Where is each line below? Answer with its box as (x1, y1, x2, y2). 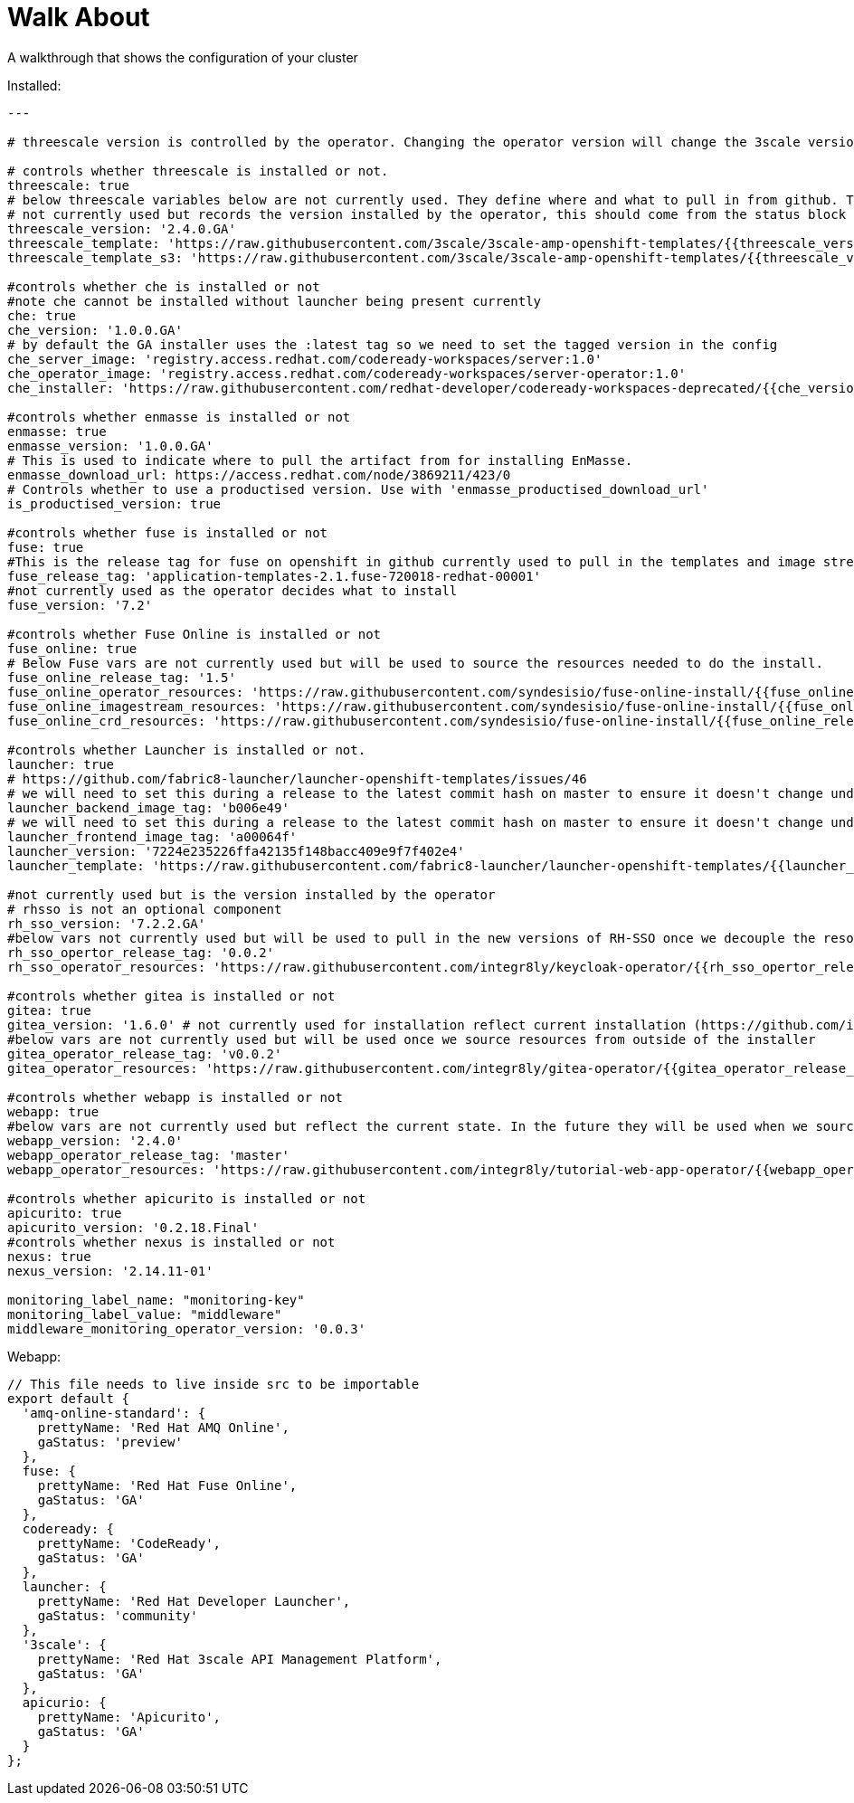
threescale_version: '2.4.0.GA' (7, 221, 236, 236)
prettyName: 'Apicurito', (37, 1709, 222, 1724)
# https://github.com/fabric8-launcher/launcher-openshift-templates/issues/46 (7, 771, 587, 786)
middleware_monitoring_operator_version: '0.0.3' (7, 1321, 366, 1336)
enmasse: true (7, 423, 107, 439)
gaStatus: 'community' (37, 1608, 198, 1623)
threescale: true (7, 177, 129, 193)
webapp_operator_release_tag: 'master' (7, 1147, 289, 1162)
